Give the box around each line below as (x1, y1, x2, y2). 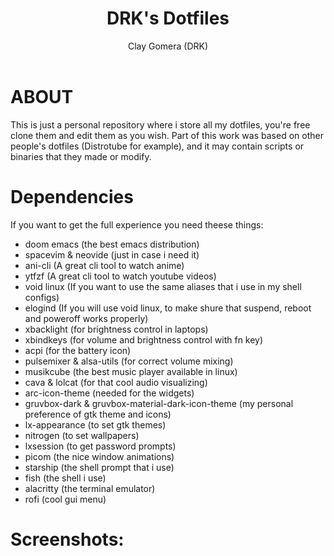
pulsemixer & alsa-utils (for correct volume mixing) (24, 355, 234, 367)
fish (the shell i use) (24, 472, 107, 484)
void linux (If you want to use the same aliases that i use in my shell (24, 280, 302, 292)
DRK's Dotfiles (106, 7, 230, 30)
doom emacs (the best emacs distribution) (24, 238, 200, 250)
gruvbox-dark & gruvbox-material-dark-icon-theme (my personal (24, 397, 294, 409)
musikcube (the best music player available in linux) (24, 365, 238, 377)
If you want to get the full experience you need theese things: (10, 218, 264, 231)
